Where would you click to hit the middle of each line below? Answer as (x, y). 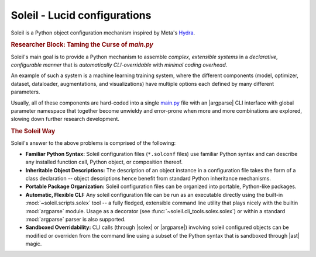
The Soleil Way (33, 131)
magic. (34, 244)
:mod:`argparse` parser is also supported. (75, 219)
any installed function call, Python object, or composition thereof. (104, 162)
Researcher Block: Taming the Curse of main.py (82, 45)
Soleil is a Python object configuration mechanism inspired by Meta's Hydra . (103, 33)
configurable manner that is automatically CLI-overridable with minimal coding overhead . (119, 65)
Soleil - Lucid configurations (81, 15)
